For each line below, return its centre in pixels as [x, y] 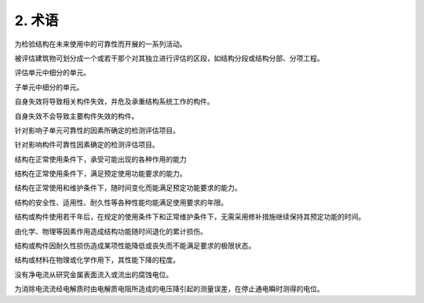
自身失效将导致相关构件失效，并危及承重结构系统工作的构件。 [114, 101]
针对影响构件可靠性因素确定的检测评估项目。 [87, 144]
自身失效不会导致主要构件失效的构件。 [77, 116]
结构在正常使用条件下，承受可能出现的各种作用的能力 [101, 159]
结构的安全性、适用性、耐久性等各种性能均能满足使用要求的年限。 [121, 202]
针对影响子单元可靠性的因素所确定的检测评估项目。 [97, 130]
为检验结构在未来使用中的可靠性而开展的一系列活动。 [101, 44]
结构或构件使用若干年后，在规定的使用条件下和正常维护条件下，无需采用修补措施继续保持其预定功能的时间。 [190, 217]
